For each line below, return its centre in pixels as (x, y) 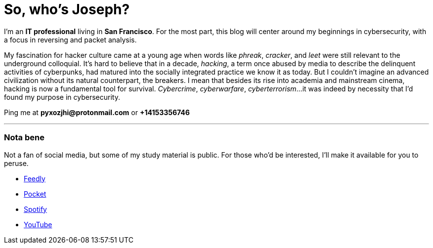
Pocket (35, 194)
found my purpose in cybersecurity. (62, 97)
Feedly (35, 178)
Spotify (35, 209)
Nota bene (24, 138)
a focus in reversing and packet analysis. (70, 40)
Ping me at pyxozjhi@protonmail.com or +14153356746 (97, 112)
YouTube (38, 224)
